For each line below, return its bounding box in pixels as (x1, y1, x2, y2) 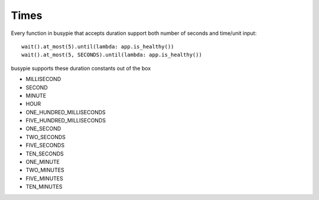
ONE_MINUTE (25, 159, 60, 166)
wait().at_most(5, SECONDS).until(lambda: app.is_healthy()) (21, 51, 202, 59)
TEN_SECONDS (25, 150, 64, 157)
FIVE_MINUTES (25, 175, 63, 182)
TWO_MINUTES (25, 166, 64, 174)
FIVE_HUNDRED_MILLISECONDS (25, 117, 106, 124)
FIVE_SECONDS (25, 142, 65, 149)
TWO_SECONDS (25, 133, 66, 140)
